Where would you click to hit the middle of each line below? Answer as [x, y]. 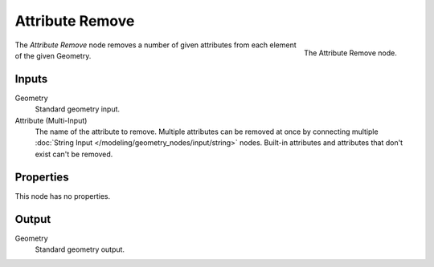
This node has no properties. [63, 196]
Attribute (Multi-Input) [51, 120]
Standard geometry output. [80, 249]
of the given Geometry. [53, 55]
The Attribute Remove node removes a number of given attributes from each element [156, 45]
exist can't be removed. [74, 154]
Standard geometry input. [78, 109]
